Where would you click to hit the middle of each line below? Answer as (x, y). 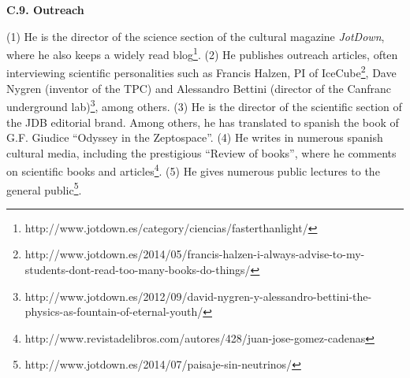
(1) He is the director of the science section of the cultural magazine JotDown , (196, 36)
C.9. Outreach (45, 9)
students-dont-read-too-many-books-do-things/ (138, 269)
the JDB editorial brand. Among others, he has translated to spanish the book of (203, 122)
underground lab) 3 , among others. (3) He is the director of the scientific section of (204, 105)
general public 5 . (44, 188)
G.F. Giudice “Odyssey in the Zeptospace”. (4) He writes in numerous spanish (195, 137)
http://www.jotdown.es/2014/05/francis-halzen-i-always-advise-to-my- (195, 254)
